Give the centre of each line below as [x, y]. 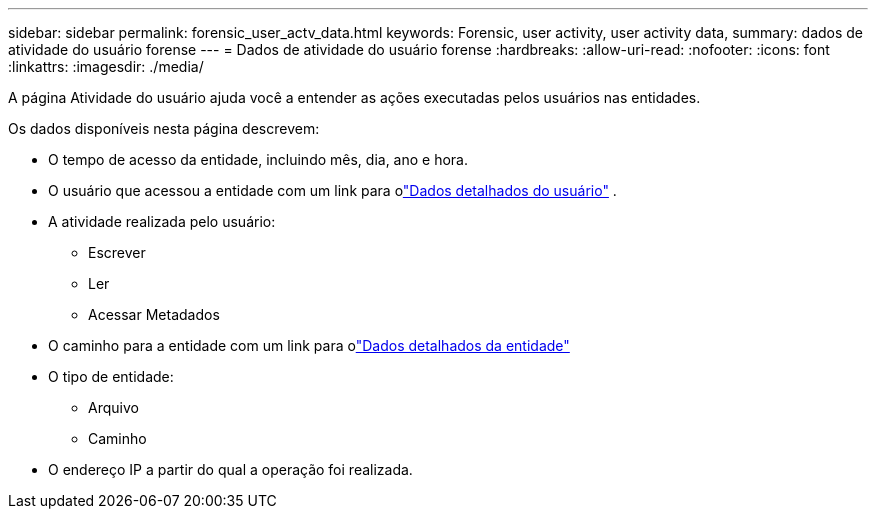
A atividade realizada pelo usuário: [162, 221]
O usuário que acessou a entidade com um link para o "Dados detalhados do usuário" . [332, 190]
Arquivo [113, 407]
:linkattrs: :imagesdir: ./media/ [106, 66]
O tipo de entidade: [111, 376]
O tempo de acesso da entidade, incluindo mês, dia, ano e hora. [258, 159]
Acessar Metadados [154, 314]
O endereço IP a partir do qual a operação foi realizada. [230, 469]
